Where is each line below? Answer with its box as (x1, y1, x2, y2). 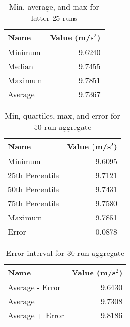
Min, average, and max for (9, 1, 99, 12)
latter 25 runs (31, 12, 77, 23)
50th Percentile (8, 183, 59, 195)
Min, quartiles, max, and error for (5, 110, 120, 121)
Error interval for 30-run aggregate (6, 247, 125, 258)
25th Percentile (8, 169, 59, 181)
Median (8, 60, 34, 72)
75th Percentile (8, 198, 59, 209)
